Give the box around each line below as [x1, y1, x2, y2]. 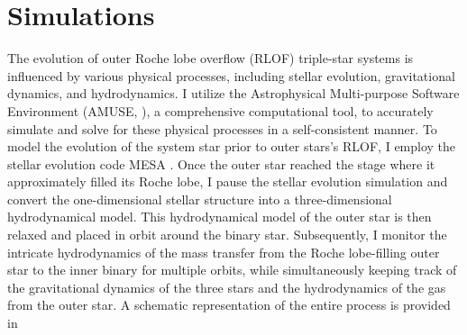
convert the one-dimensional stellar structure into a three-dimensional [7, 189, 392, 208]
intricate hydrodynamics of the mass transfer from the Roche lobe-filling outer [7, 242, 440, 261]
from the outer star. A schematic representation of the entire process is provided [7, 295, 451, 314]
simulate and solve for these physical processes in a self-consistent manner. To [7, 119, 437, 138]
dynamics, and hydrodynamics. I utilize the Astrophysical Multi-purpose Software [7, 84, 460, 103]
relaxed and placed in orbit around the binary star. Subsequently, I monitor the [7, 225, 447, 244]
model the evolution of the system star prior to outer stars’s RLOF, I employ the [7, 137, 456, 156]
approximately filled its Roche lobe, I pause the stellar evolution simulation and [7, 172, 448, 191]
